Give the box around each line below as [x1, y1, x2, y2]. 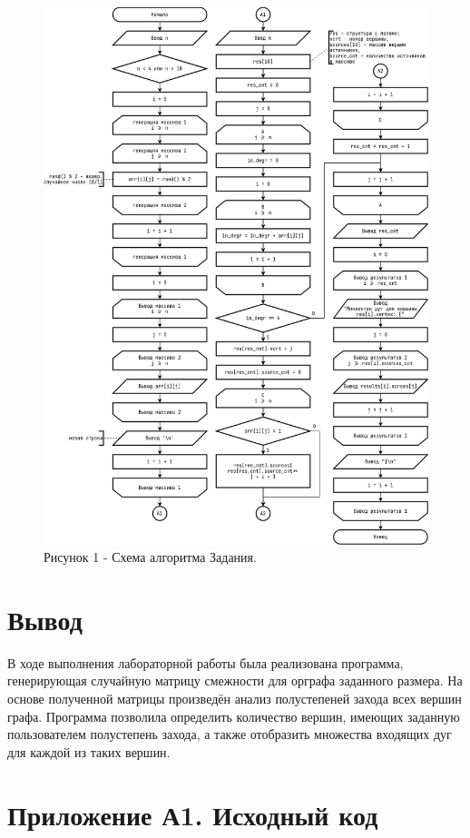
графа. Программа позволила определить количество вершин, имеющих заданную [7, 706, 460, 725]
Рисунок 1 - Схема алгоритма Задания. [44, 547, 257, 567]
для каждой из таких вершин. [7, 742, 171, 761]
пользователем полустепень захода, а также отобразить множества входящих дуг [7, 725, 452, 744]
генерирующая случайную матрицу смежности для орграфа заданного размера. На [7, 671, 463, 690]
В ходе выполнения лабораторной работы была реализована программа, [7, 653, 404, 672]
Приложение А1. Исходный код [7, 795, 378, 833]
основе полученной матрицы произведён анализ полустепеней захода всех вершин [7, 689, 462, 708]
